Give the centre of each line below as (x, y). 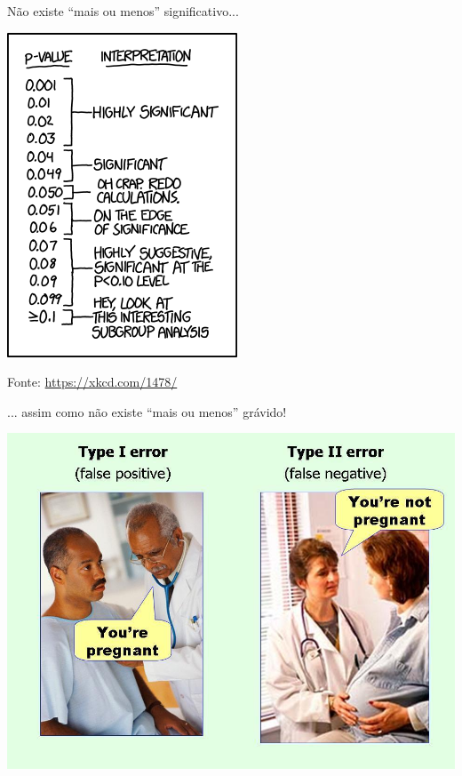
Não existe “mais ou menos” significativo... (123, 11)
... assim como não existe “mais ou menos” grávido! (147, 411)
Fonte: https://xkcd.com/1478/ (92, 382)
